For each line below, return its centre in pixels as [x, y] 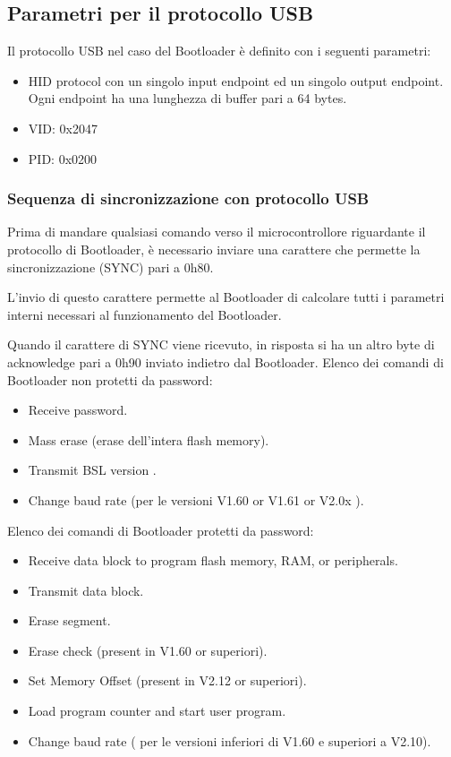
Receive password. [78, 410]
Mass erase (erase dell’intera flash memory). [149, 439]
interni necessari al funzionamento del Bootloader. [145, 314]
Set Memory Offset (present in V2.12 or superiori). [167, 680]
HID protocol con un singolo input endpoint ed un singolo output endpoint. [236, 80]
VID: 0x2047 [63, 128]
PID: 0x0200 [63, 158]
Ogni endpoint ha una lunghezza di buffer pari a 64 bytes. [187, 98]
